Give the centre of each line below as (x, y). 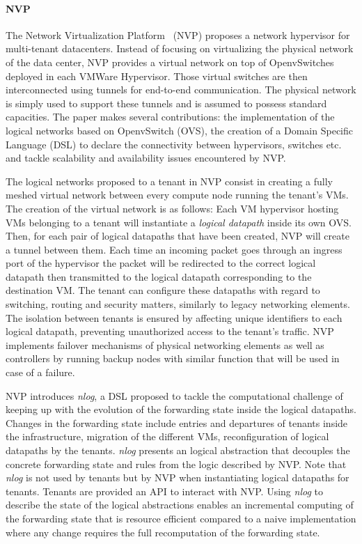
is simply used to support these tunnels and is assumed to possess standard (166, 103)
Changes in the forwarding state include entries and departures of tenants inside (177, 422)
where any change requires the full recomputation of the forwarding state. (163, 532)
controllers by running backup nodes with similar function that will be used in (173, 358)
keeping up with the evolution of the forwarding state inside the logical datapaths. (181, 409)
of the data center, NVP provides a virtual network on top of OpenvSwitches (170, 62)
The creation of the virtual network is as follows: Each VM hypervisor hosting (172, 208)
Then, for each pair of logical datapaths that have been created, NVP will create (178, 236)
